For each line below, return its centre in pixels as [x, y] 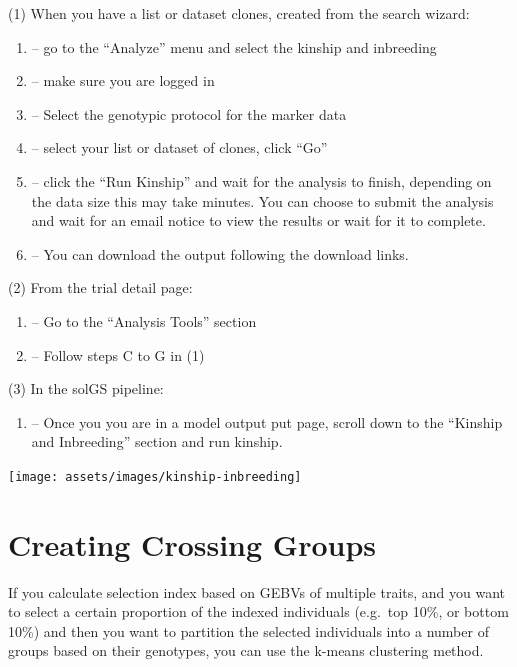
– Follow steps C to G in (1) [118, 354]
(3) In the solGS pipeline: [86, 388]
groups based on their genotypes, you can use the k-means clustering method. [246, 650]
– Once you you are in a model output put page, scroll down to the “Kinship [267, 421]
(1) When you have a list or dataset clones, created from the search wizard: [239, 13]
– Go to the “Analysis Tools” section [144, 320]
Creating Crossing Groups [192, 543]
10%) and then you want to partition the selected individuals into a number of [248, 630]
